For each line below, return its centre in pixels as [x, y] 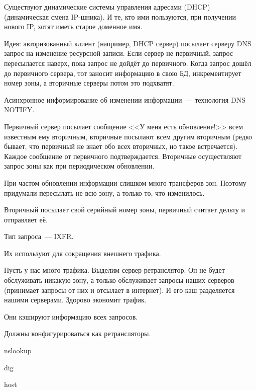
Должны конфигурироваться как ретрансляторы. [78, 333]
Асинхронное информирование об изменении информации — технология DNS [125, 99]
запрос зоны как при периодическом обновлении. [79, 166]
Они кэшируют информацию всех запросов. [71, 316]
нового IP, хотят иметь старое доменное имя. [73, 26]
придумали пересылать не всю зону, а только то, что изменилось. [104, 192]
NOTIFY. [19, 109]
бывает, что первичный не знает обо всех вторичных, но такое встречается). [121, 146]
